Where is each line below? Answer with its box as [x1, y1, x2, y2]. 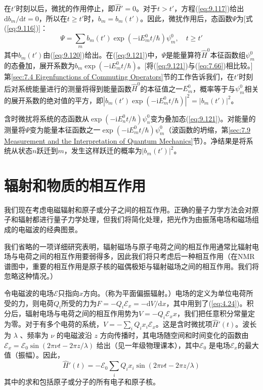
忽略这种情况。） [4, 271, 57, 281]
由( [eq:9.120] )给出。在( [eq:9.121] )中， [43, 50, 162, 60]
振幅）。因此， [18, 350, 64, 360]
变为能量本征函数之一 [29, 124, 101, 135]
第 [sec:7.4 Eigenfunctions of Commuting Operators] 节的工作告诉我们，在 [4, 71, 234, 81]
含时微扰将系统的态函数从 [4, 113, 89, 123]
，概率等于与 [193, 83, 236, 94]
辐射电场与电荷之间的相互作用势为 [25, 308, 139, 319]
